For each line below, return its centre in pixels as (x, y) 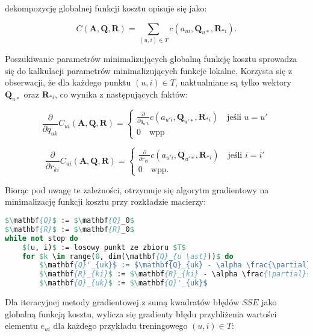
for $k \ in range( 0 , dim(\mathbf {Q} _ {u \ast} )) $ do (128, 256)
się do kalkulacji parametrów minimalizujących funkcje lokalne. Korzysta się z (149, 70)
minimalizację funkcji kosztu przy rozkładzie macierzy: (105, 201)
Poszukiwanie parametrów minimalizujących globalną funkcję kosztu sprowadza (151, 58)
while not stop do (42, 238)
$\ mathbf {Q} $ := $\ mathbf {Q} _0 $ (70, 221)
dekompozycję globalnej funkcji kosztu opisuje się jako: (106, 8)
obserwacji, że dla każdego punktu (68, 82)
